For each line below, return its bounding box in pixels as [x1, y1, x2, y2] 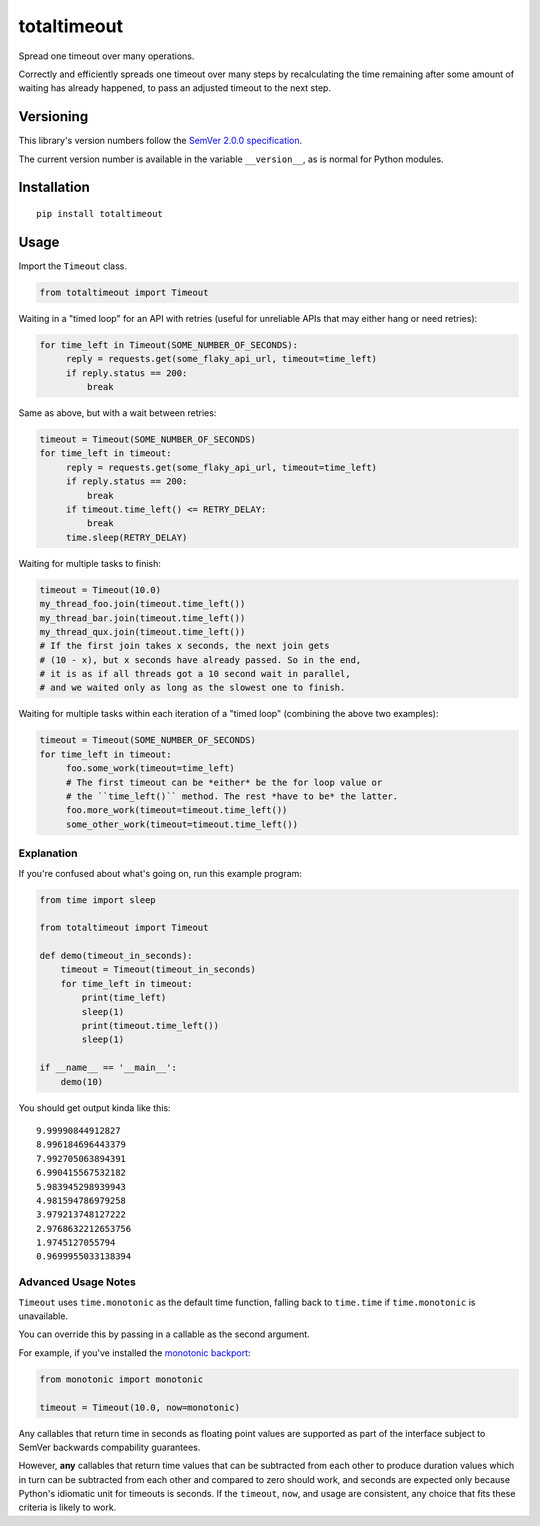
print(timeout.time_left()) [81, 1020, 220, 1032]
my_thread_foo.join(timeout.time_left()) [39, 598, 246, 610]
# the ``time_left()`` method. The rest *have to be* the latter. [65, 791, 399, 802]
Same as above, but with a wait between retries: [18, 407, 217, 419]
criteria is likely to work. [18, 1501, 117, 1514]
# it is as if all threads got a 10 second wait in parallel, [39, 668, 351, 680]
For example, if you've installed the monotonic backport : [18, 1346, 251, 1359]
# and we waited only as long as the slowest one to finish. [39, 682, 346, 694]
